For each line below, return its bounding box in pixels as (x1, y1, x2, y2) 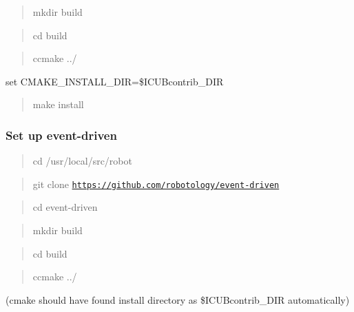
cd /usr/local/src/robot (32, 154, 132, 168)
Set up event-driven (6, 126, 117, 143)
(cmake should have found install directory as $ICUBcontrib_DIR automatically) (6, 292, 350, 306)
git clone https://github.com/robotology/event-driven (32, 176, 280, 191)
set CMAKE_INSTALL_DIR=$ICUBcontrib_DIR (6, 74, 224, 88)
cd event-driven (32, 200, 98, 214)
